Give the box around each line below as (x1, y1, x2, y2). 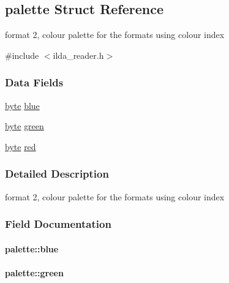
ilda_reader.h (53, 48, 104, 61)
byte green (5, 119, 44, 132)
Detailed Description (5, 166, 109, 181)
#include (5, 48, 39, 61)
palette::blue (5, 242, 59, 255)
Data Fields (5, 75, 64, 90)
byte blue (5, 99, 40, 111)
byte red (5, 140, 36, 153)
